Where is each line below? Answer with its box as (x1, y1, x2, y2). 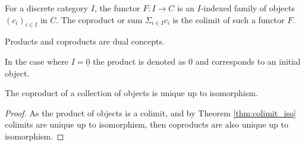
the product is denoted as (93, 55, 186, 67)
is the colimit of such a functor (172, 13, 285, 26)
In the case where (5, 55, 69, 67)
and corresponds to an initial (195, 55, 301, 67)
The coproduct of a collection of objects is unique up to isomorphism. (5, 87, 258, 99)
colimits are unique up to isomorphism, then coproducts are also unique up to (5, 118, 288, 131)
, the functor (94, 2, 140, 14)
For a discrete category (5, 2, 88, 14)
